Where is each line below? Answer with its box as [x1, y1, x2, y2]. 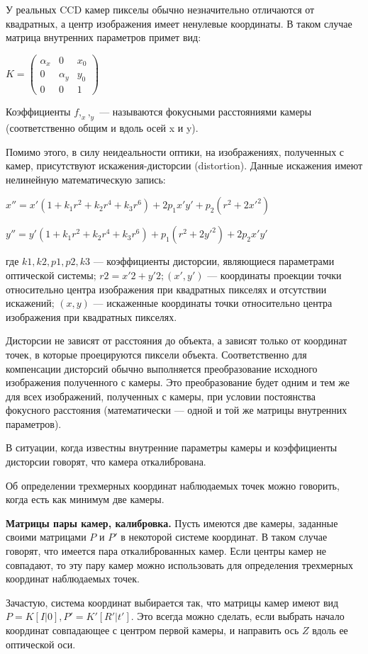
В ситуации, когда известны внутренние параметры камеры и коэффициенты [6, 440, 338, 455]
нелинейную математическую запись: [6, 171, 166, 186]
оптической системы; [6, 267, 96, 282]
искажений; [6, 295, 55, 310]
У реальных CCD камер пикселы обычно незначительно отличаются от [6, 2, 315, 16]
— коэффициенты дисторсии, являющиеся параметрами [93, 254, 335, 269]
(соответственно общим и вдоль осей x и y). [6, 120, 199, 135]
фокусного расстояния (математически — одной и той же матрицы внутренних [6, 402, 347, 417]
